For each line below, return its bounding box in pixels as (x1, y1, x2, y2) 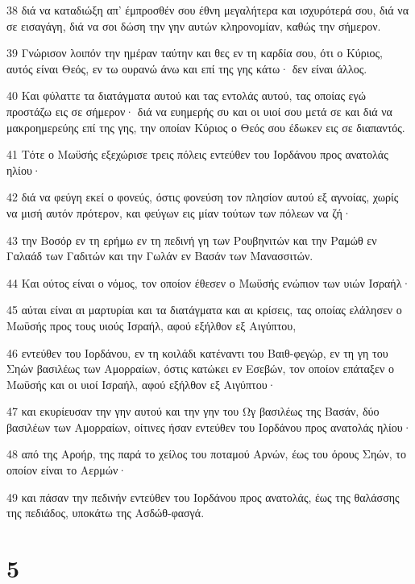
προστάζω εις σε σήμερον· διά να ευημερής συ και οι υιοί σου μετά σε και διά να (6, 102, 392, 119)
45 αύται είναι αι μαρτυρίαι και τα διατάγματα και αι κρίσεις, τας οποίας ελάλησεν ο (6, 301, 402, 318)
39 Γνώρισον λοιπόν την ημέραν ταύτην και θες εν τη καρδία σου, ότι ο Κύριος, (6, 44, 383, 61)
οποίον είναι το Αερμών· (6, 462, 127, 478)
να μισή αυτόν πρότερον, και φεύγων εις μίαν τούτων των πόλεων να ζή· (6, 204, 351, 221)
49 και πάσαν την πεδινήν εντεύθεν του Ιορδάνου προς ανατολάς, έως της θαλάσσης (6, 488, 400, 505)
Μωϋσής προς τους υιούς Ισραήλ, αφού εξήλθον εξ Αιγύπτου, (6, 317, 297, 333)
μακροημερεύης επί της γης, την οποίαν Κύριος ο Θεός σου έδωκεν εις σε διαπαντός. (6, 118, 405, 135)
